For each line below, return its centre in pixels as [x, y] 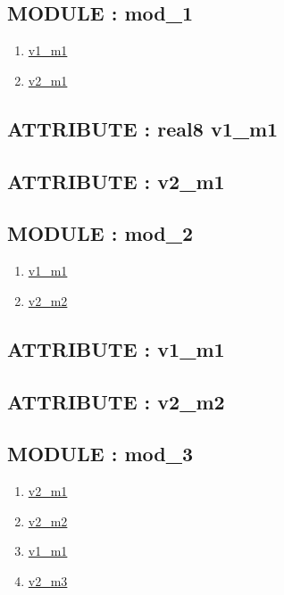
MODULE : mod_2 [100, 233]
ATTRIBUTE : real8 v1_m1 [143, 128]
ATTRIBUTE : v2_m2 [116, 401]
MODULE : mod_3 [100, 454]
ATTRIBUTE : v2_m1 [116, 181]
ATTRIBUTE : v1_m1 [116, 348]
